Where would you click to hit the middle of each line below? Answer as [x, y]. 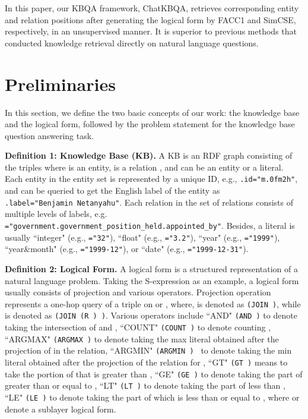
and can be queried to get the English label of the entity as [112, 190]
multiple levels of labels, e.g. [56, 214]
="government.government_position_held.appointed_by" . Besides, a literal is [150, 225]
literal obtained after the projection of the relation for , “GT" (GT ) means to [146, 362]
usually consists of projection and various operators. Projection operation [138, 292]
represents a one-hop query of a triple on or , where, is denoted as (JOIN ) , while [153, 303]
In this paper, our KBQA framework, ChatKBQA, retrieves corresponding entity [152, 8]
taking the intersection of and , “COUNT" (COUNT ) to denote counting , [138, 327]
